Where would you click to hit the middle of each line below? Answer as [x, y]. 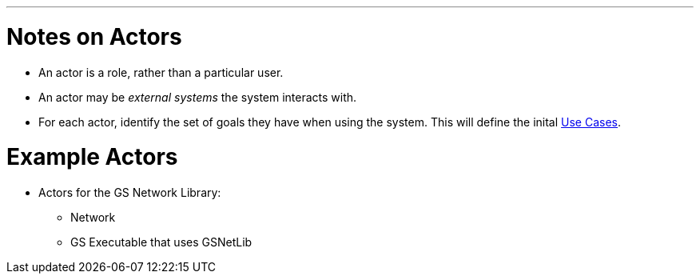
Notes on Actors [94, 36]
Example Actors [92, 157]
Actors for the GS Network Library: [130, 192]
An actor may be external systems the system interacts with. [198, 97]
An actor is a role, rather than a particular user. [161, 72]
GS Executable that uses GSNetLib [161, 242]
